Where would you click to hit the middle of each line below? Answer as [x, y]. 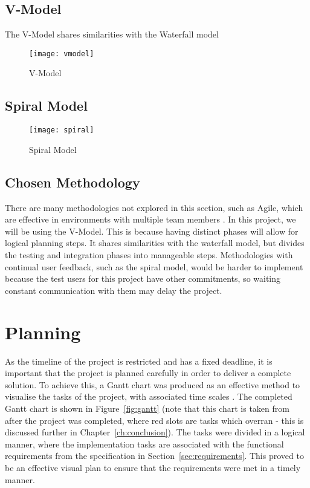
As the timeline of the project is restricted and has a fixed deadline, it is [139, 361]
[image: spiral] [62, 130]
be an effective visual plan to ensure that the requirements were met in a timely [153, 467]
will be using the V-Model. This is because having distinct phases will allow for [152, 231]
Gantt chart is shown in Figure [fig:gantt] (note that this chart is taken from [147, 408]
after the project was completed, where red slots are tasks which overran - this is [154, 420]
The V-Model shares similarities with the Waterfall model [112, 34]
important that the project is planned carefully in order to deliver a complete [148, 373]
